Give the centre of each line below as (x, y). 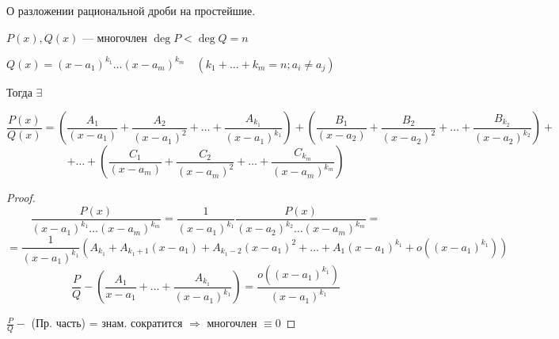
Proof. (21, 198)
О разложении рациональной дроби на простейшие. (131, 10)
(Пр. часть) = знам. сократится (107, 323)
